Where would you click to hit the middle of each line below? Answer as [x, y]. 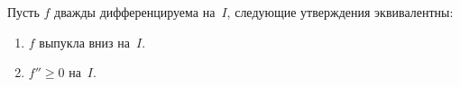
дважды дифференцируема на [135, 12]
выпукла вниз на [84, 42]
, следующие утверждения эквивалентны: [340, 12]
